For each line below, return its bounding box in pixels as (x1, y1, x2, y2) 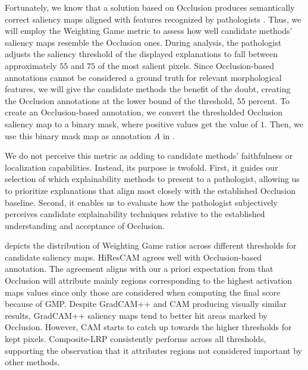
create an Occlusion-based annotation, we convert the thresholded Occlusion (5, 106, 283, 118)
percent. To (248, 94, 290, 106)
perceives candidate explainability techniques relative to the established (5, 208, 265, 220)
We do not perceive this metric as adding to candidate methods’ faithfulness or (5, 149, 293, 162)
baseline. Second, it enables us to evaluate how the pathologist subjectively (5, 196, 278, 208)
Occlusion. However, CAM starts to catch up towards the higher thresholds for (5, 321, 292, 333)
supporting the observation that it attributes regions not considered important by (5, 344, 303, 356)
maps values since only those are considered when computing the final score (5, 286, 281, 298)
